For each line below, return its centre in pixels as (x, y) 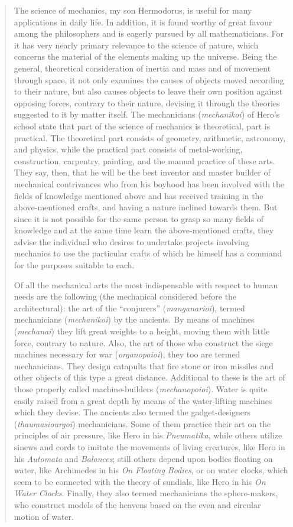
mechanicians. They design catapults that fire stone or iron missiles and (144, 365)
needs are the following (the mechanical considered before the (125, 296)
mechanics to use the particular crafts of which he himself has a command (148, 253)
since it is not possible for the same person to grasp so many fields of (139, 218)
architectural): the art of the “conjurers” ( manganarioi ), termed (129, 308)
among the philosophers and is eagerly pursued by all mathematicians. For (149, 33)
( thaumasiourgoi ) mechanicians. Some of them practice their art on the (142, 423)
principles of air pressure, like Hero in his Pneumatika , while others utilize (148, 435)
